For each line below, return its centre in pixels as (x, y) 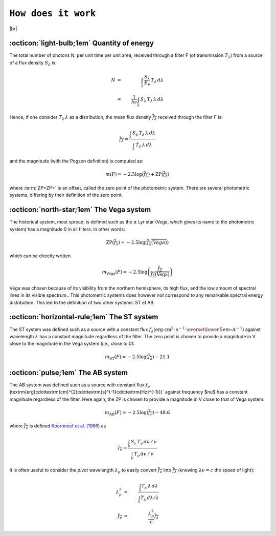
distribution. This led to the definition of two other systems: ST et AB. (82, 302)
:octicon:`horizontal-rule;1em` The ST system (84, 317)
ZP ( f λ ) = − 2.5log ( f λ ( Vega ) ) (137, 243)
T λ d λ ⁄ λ (150, 499)
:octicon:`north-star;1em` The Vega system (80, 210)
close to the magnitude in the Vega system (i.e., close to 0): (72, 344)
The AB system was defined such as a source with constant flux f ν (80, 385)
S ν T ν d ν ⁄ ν (144, 442)
